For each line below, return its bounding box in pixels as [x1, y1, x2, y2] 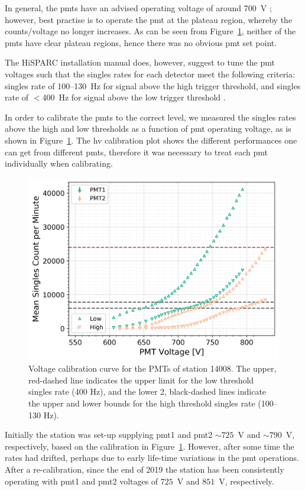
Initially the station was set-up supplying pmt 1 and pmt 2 [5, 428, 213, 441]
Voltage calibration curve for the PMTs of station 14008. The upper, [28, 362, 277, 375]
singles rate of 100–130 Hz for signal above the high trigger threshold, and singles [5, 79, 301, 92]
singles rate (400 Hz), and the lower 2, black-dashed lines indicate [28, 385, 267, 398]
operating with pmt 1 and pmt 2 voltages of [5, 474, 158, 487]
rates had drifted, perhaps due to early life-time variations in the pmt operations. [5, 451, 299, 464]
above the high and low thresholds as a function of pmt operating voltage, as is [5, 122, 291, 135]
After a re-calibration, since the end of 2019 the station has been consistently [5, 463, 284, 475]
